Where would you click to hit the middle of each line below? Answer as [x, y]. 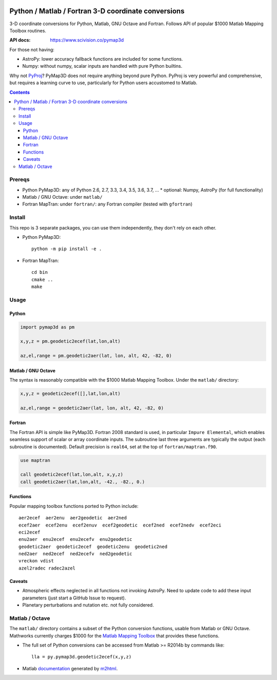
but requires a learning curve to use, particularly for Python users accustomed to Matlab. [103, 83]
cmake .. [42, 279]
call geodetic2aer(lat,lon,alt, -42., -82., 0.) [83, 482]
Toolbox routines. [28, 30]
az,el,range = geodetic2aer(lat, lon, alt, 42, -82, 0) [92, 408]
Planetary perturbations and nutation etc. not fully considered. [88, 605]
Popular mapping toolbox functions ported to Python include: [74, 506]
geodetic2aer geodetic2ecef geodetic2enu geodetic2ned [93, 546]
